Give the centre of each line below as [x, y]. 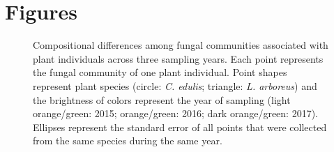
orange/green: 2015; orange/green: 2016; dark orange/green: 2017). [176, 113]
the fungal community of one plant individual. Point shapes [160, 72]
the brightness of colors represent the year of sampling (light [162, 99]
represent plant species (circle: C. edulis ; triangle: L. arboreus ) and [175, 85]
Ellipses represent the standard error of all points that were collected [180, 127]
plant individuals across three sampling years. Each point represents [178, 58]
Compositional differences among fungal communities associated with [181, 45]
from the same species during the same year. [128, 140]
